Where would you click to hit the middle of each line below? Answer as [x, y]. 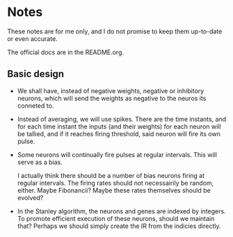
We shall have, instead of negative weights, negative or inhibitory [111, 90]
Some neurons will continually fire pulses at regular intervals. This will [117, 154]
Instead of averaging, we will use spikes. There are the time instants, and [122, 119]
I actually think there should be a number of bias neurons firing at [111, 175]
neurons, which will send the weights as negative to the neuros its [112, 98]
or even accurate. [32, 38]
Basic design [36, 74]
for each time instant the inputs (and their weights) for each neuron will [119, 126]
